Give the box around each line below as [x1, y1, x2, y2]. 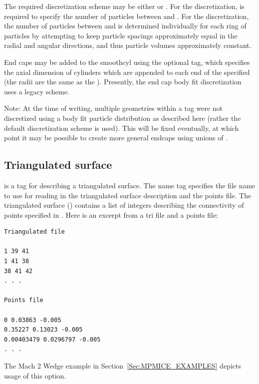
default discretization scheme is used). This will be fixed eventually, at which [4, 122, 239, 133]
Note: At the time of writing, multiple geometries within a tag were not [4, 103, 223, 113]
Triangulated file [4, 228, 65, 236]
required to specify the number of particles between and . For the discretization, [4, 10, 249, 21]
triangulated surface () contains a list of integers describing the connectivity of [4, 200, 244, 210]
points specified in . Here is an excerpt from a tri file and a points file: [4, 209, 219, 220]
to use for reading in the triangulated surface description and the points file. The [4, 190, 252, 200]
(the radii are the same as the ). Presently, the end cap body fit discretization [4, 76, 242, 87]
